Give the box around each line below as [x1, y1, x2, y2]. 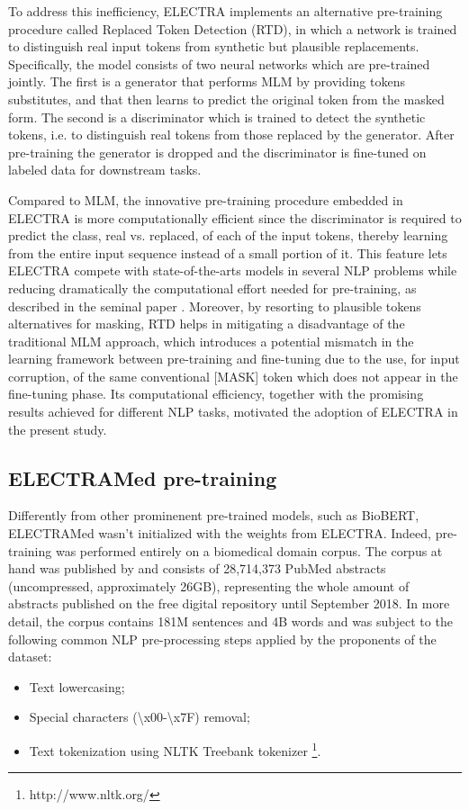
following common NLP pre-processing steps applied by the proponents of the [8, 629, 437, 648]
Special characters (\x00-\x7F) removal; [29, 707, 250, 726]
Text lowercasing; [29, 677, 125, 696]
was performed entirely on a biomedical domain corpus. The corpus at [55, 541, 443, 560]
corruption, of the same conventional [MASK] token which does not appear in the [8, 366, 458, 385]
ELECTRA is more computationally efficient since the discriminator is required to [8, 208, 462, 227]
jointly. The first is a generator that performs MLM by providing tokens [8, 72, 405, 91]
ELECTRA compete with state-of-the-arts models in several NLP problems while [8, 261, 457, 280]
